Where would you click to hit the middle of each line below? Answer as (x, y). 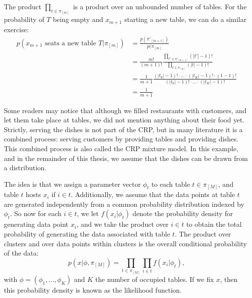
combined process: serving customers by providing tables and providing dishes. (121, 139)
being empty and (78, 19)
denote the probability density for (183, 213)
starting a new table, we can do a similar (185, 19)
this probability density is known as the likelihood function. (93, 289)
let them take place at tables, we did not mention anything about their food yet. (124, 120)
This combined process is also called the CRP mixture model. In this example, (121, 148)
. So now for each (36, 213)
